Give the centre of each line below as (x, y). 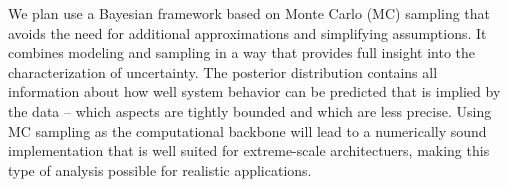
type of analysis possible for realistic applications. (160, 169)
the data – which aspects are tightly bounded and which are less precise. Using (250, 110)
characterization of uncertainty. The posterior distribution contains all (223, 71)
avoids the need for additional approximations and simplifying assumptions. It (247, 32)
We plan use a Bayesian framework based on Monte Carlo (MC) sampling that (249, 13)
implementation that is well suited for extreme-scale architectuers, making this (249, 150)
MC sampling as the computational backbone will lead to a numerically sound (247, 130)
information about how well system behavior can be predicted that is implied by (254, 91)
